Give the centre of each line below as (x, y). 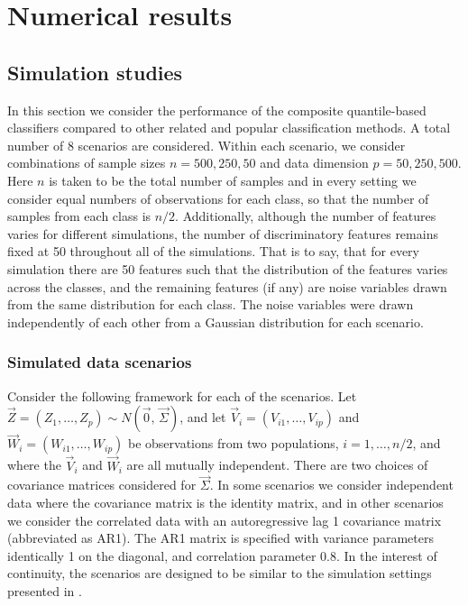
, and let (203, 417)
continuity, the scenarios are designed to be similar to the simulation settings (220, 573)
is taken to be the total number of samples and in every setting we (233, 180)
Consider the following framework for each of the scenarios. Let (182, 395)
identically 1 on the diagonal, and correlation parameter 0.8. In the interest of (222, 555)
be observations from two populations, (233, 443)
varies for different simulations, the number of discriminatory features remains (223, 233)
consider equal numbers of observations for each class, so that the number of (218, 198)
